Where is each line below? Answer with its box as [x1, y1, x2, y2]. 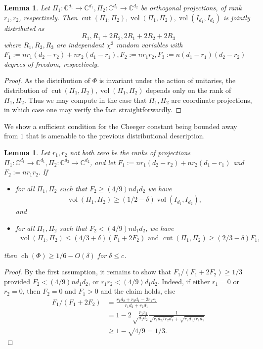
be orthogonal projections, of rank [140, 2, 242, 12]
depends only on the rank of [146, 85, 231, 95]
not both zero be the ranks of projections [70, 147, 191, 157]
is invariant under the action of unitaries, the [99, 75, 236, 86]
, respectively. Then [19, 12, 78, 22]
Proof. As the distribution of [4, 75, 90, 86]
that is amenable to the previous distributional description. [26, 131, 205, 141]
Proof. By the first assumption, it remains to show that [4, 266, 172, 277]
